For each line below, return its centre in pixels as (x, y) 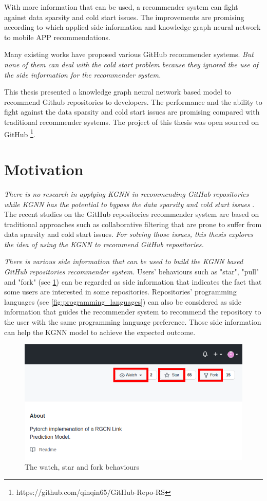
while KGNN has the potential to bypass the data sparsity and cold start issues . (129, 204)
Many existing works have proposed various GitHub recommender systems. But (129, 54)
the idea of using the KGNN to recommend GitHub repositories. (104, 244)
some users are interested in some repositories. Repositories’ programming (120, 292)
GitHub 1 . (20, 133)
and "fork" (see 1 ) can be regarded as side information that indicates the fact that (133, 281)
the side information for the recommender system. (83, 74)
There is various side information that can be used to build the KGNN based (124, 261)
